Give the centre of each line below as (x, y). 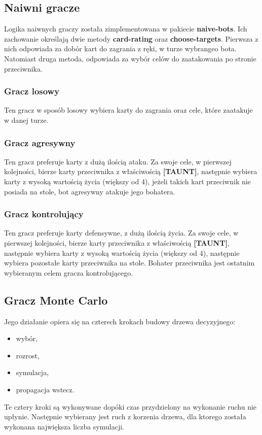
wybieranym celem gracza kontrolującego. (69, 272)
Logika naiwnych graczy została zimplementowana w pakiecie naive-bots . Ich (126, 29)
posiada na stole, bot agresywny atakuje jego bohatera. (90, 191)
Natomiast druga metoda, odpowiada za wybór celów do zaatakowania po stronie (130, 58)
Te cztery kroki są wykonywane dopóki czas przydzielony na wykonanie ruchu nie (130, 406)
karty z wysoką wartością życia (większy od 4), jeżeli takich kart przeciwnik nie (127, 181)
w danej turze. (26, 120)
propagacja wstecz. (45, 389)
